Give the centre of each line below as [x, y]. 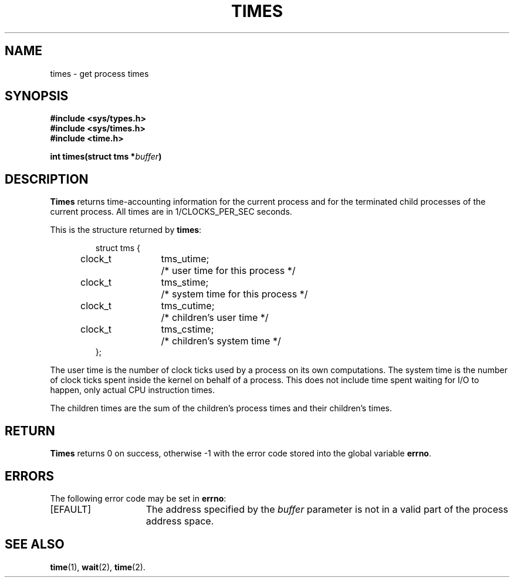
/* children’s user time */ [215, 318]
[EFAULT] [71, 509]
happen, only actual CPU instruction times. [133, 390]
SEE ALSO [35, 544]
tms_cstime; [187, 329]
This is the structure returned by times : [126, 230]
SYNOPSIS [37, 96]
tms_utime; [185, 259]
